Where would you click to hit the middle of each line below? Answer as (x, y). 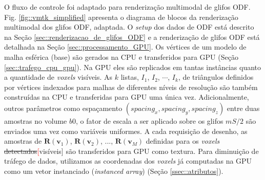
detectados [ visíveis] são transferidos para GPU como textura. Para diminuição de (131, 151)
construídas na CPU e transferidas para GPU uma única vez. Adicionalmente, (127, 97)
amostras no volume (36, 120)
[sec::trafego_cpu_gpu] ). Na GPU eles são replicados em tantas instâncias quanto (133, 67)
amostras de (23, 141)
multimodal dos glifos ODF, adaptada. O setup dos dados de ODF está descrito (129, 27)
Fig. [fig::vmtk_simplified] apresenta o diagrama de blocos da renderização (121, 17)
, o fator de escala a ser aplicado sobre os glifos (149, 120)
